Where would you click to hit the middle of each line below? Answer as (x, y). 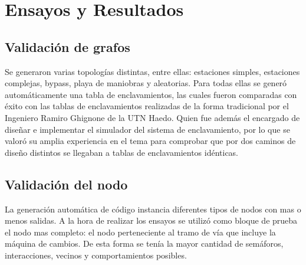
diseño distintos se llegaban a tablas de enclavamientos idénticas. (122, 152)
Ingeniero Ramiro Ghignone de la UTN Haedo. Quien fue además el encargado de (152, 117)
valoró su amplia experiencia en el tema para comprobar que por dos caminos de (150, 141)
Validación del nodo (66, 184)
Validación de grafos (68, 46)
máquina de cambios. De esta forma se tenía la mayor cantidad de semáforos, (144, 243)
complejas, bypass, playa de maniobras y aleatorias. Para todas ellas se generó (146, 83)
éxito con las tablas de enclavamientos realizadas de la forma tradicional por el (147, 106)
